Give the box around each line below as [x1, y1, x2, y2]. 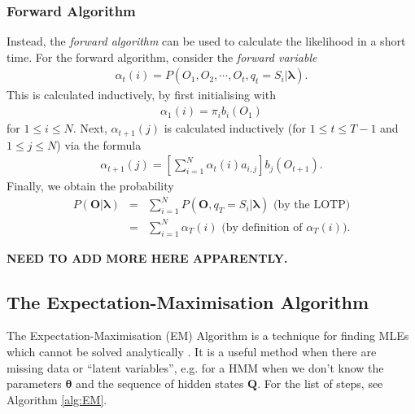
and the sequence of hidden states [76, 375, 244, 392]
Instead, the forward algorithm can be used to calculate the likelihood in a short [7, 33, 406, 50]
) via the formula [56, 136, 142, 153]
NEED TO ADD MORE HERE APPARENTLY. [7, 249, 288, 266]
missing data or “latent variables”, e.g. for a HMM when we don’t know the [7, 359, 384, 376]
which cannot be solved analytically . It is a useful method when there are [7, 342, 377, 360]
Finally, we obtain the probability [7, 177, 174, 194]
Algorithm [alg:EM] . [7, 390, 107, 407]
